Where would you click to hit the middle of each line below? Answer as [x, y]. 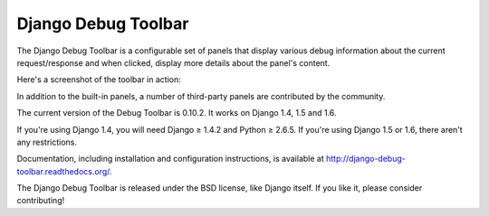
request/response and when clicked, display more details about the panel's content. [173, 62]
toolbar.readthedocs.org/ [63, 171]
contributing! [41, 201]
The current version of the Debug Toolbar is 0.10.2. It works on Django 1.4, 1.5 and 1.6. [177, 113]
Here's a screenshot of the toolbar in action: [99, 80]
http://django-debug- [366, 159]
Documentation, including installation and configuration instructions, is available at [171, 159]
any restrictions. [47, 142]
